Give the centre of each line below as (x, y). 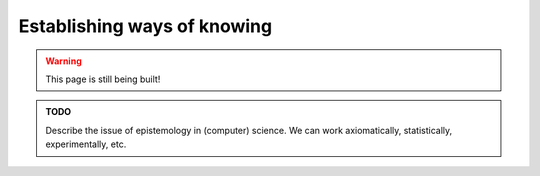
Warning (63, 61)
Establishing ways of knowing (145, 26)
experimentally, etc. (86, 144)
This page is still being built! (103, 79)
